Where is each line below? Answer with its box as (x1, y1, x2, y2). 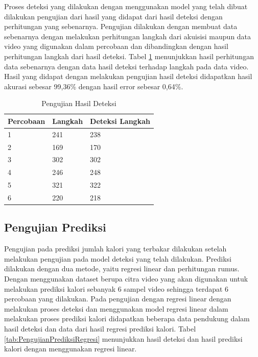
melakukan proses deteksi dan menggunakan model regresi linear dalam (4, 303, 228, 314)
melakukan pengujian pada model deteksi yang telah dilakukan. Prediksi (4, 253, 231, 264)
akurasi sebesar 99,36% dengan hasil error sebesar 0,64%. (4, 81, 183, 91)
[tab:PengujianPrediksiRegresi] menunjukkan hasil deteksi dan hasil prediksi (4, 333, 243, 344)
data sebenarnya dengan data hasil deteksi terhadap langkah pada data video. (4, 61, 249, 71)
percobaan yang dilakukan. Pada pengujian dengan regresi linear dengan (4, 293, 231, 304)
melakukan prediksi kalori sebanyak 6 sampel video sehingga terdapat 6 (4, 283, 229, 294)
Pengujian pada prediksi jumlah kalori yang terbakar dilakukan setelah (4, 243, 227, 254)
